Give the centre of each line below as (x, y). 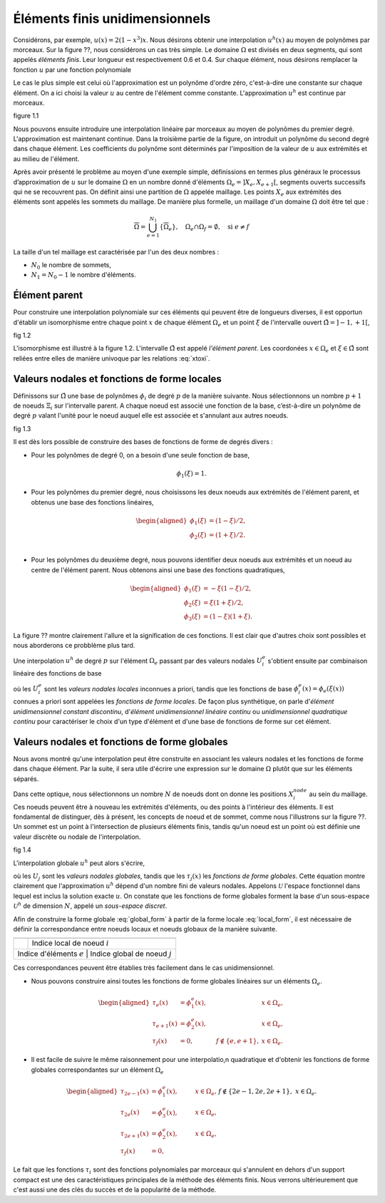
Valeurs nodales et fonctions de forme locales (118, 379)
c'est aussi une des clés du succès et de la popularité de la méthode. (115, 1189)
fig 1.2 (22, 335)
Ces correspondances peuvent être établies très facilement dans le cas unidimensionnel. (144, 968)
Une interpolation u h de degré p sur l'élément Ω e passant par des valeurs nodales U (138, 661)
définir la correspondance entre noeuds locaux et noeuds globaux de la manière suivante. (145, 929)
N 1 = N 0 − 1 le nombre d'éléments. (83, 276)
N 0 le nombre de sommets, (71, 265)
